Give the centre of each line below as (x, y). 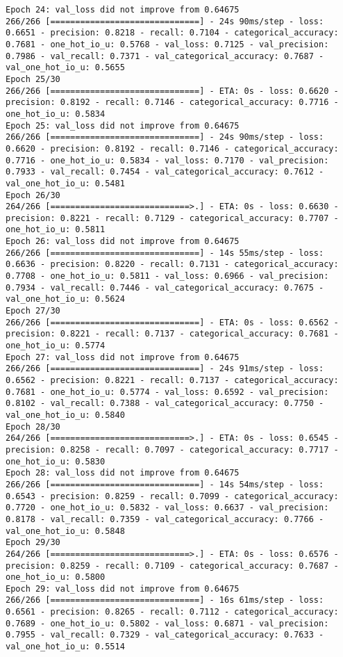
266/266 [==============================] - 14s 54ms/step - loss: (165, 484)
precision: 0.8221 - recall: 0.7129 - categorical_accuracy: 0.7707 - (172, 218)
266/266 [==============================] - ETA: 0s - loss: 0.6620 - (172, 91)
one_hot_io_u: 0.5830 (56, 461)
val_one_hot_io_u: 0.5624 (65, 299)
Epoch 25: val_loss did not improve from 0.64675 (123, 125)
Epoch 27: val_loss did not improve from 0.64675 (123, 357)
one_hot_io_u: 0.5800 (56, 577)
